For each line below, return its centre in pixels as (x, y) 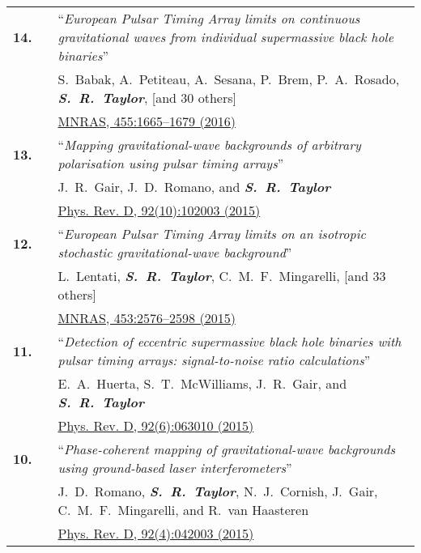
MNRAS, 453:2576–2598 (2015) (147, 318)
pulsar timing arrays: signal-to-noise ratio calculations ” (214, 360)
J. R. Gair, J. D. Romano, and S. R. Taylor (194, 187)
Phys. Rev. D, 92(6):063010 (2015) (156, 425)
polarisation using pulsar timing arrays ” (171, 163)
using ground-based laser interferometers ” (175, 468)
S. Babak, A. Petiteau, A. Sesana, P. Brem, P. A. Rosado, (229, 79)
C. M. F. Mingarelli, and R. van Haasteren (183, 510)
